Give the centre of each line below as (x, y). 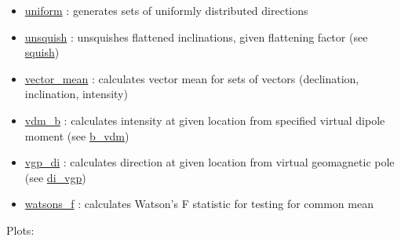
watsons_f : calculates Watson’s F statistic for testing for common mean (199, 204)
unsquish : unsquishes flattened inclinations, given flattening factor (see (196, 37)
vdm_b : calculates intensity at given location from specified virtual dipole (205, 120)
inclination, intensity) (76, 94)
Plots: (20, 230)
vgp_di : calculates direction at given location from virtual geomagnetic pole (210, 162)
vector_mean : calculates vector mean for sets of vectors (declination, (192, 78)
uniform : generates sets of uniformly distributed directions (166, 10)
